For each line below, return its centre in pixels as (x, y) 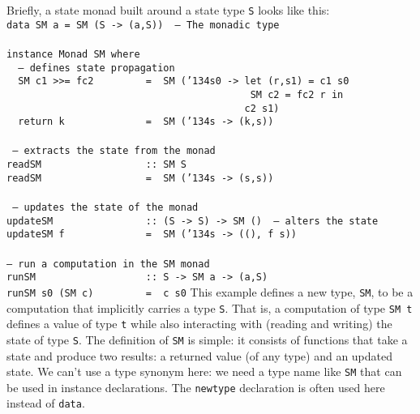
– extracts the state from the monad (114, 151)
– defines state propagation (96, 68)
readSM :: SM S (96, 165)
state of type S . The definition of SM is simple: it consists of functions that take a (207, 339)
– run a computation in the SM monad (108, 264)
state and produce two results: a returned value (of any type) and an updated (200, 355)
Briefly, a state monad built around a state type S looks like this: (168, 10)
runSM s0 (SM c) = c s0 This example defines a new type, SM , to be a (210, 291)
